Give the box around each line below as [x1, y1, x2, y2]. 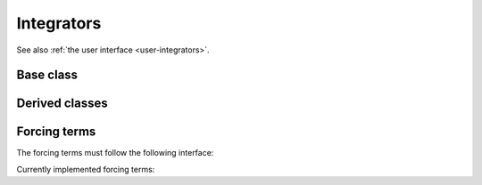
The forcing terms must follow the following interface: [16, 148, 214, 158]
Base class [16, 68, 79, 83]
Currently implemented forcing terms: [16, 164, 155, 174]
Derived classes [16, 96, 108, 111]
